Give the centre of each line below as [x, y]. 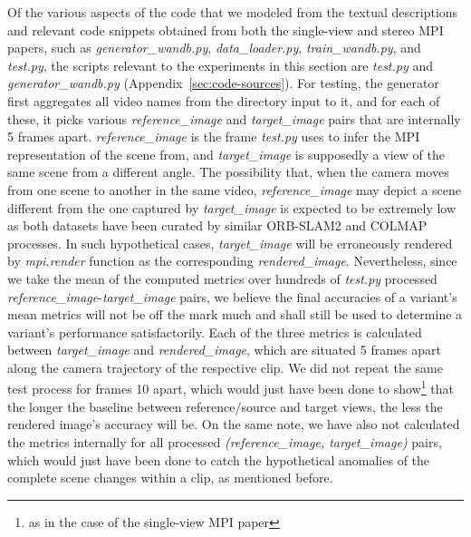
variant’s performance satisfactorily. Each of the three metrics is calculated [215, 332]
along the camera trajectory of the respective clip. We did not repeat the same [225, 367]
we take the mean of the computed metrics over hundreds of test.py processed [222, 278]
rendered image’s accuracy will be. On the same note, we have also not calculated [234, 424]
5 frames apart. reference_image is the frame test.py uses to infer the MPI [214, 137]
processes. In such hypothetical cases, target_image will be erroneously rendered [230, 243]
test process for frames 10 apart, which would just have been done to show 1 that [231, 387]
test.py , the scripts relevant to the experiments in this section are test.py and [220, 65]
